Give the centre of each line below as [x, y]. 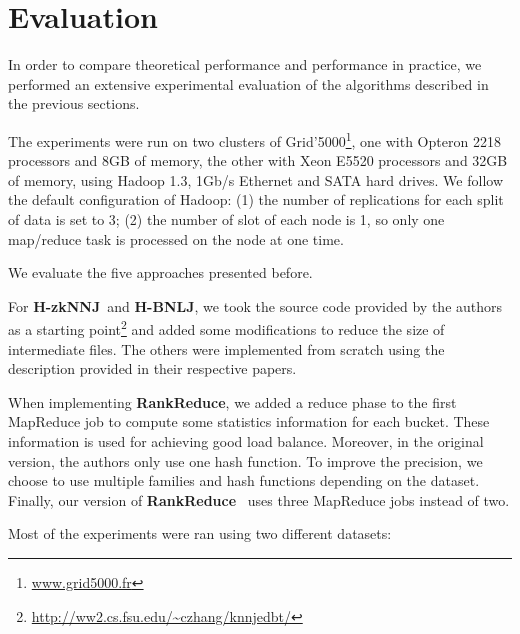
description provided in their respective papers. [152, 368]
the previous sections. [74, 103]
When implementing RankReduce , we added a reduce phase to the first [232, 401]
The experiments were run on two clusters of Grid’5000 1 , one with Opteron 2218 [254, 139]
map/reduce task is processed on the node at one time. [176, 238]
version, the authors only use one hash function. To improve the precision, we [245, 460]
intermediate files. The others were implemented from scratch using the [226, 348]
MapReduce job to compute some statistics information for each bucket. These [249, 421]
